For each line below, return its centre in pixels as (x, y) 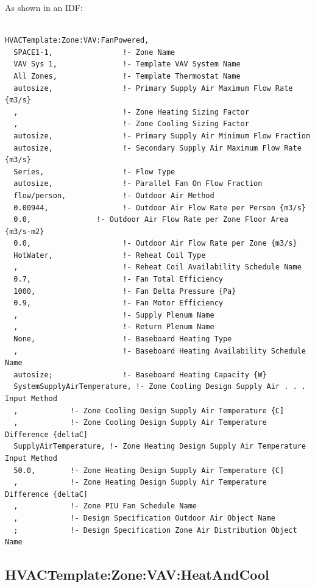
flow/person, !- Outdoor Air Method (114, 195)
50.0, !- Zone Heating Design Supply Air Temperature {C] (149, 470)
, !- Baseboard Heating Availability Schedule (160, 351)
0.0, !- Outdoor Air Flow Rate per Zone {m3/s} (155, 244)
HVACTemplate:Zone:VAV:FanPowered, (77, 41)
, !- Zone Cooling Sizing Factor (131, 124)
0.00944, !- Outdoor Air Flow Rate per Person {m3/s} (160, 208)
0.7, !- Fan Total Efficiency (118, 279)
